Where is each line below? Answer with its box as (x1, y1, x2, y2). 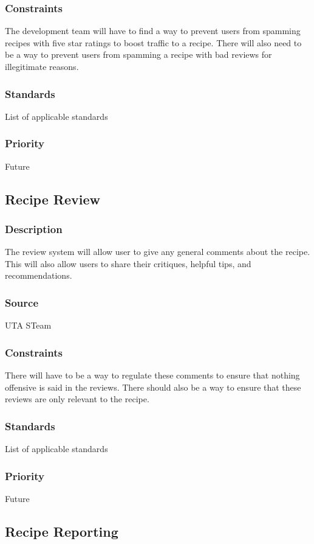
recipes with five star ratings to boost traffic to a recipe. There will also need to (5, 36, 302, 49)
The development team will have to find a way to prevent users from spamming (5, 24, 301, 37)
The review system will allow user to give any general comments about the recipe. (5, 245, 310, 258)
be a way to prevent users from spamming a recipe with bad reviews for (5, 48, 272, 61)
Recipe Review (5, 189, 100, 208)
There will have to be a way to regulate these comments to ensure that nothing (5, 369, 300, 382)
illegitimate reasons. (5, 60, 79, 72)
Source (5, 295, 39, 310)
